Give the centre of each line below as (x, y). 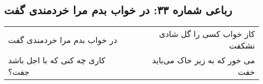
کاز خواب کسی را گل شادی (207, 34)
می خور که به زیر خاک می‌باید (203, 60)
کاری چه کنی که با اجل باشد (57, 60)
